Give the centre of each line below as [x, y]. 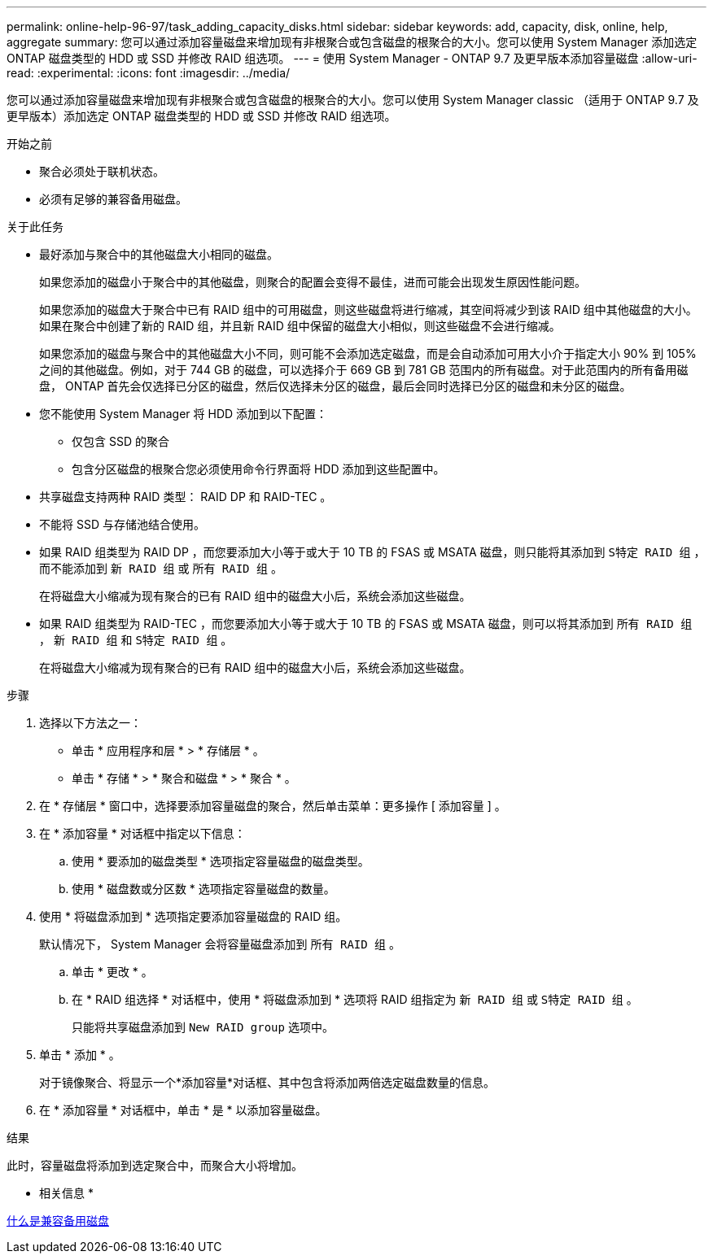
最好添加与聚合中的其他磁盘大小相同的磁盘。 [159, 254]
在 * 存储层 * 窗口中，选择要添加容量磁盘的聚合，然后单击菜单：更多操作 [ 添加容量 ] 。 [273, 806]
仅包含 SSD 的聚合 [120, 441]
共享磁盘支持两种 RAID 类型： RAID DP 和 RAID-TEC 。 [186, 497]
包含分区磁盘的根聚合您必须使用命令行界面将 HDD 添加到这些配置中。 [258, 469]
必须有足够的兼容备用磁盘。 [113, 199]
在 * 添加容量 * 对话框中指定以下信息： [142, 833]
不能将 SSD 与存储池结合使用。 [122, 524]
